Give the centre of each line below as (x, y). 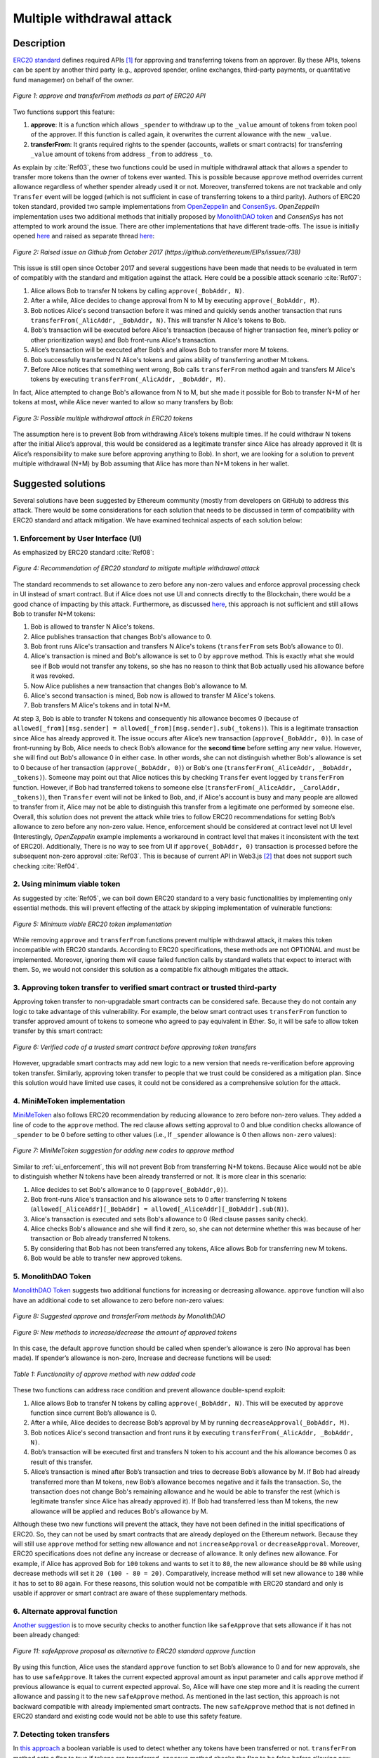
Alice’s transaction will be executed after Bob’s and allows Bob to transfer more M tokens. (160, 350)
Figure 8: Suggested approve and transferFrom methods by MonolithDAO (119, 1316)
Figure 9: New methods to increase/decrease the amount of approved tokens (125, 1332)
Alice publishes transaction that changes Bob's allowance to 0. (121, 636)
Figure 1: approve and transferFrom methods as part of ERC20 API (109, 96)
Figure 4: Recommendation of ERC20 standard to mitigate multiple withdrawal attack (136, 568)
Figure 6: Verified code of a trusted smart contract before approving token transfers (135, 1047)
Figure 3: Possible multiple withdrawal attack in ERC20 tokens (103, 418)
